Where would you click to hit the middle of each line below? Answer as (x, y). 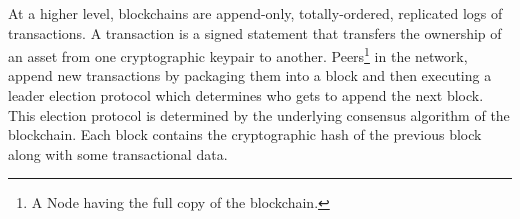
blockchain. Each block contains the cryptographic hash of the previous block (245, 134)
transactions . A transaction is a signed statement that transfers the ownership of (255, 32)
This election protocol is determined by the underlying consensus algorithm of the (259, 114)
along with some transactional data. (118, 153)
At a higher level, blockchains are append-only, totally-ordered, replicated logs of (255, 13)
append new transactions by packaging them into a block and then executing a (250, 75)
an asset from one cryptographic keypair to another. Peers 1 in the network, (238, 54)
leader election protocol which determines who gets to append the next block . (246, 95)
